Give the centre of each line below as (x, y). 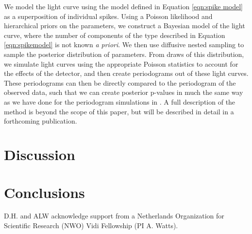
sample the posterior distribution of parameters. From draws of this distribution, (124, 54)
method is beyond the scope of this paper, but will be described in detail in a (119, 111)
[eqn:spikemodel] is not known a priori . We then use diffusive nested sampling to (124, 45)
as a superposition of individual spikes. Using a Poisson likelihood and (108, 16)
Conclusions (44, 192)
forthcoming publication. (41, 121)
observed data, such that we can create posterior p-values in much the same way (124, 92)
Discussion (40, 154)
